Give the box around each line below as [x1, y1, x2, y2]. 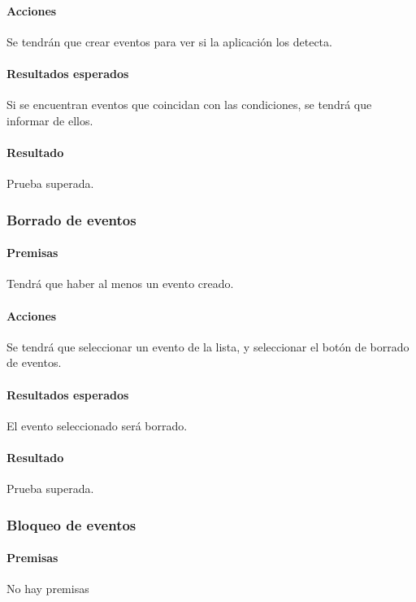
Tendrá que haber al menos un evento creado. [6, 275, 234, 292]
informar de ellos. [6, 111, 93, 129]
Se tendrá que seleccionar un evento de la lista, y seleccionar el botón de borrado [6, 338, 409, 355]
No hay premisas [6, 580, 89, 597]
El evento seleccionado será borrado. [6, 417, 188, 434]
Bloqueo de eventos [6, 514, 136, 534]
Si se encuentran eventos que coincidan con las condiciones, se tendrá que [6, 96, 372, 113]
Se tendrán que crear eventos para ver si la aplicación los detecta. [6, 33, 332, 50]
